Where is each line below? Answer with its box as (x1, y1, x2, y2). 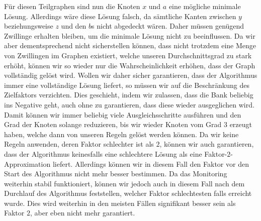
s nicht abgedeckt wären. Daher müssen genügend (92, 21, 244, 31)
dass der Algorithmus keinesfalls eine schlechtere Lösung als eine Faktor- (4, 148, 227, 159)
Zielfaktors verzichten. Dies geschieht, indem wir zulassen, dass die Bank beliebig (4, 89, 253, 100)
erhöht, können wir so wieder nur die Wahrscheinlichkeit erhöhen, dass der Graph (4, 60, 255, 70)
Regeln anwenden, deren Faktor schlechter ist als (4, 139, 154, 149)
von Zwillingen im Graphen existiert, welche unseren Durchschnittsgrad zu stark (4, 50, 252, 60)
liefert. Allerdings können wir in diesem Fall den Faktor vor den (52, 158, 249, 169)
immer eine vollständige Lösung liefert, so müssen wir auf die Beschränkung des (4, 79, 249, 90)
